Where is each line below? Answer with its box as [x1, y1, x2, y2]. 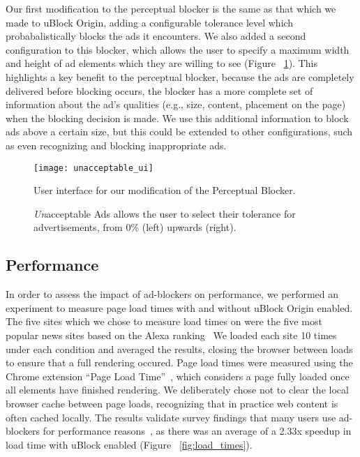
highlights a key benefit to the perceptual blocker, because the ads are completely [6, 69, 354, 84]
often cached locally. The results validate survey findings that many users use [6, 410, 336, 424]
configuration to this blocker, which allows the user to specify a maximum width [6, 42, 350, 57]
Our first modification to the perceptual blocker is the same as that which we [6, 1, 336, 15]
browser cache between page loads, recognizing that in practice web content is [6, 396, 338, 410]
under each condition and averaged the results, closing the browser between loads [6, 341, 353, 356]
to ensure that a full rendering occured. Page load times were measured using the [6, 355, 353, 370]
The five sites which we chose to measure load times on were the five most [6, 314, 322, 329]
